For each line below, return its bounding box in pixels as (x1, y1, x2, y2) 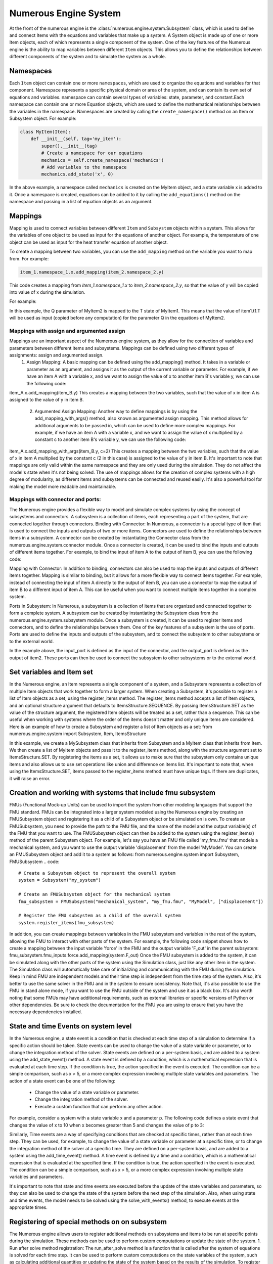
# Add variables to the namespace (41, 164, 127, 170)
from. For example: (9, 255, 49, 261)
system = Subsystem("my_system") (18, 877, 101, 883)
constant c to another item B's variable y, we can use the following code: (34, 436, 187, 442)
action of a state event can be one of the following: (9, 1077, 116, 1084)
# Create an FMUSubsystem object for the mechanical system (18, 891, 170, 897)
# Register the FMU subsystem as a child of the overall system (18, 913, 181, 919)
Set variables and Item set (9, 668, 93, 676)
